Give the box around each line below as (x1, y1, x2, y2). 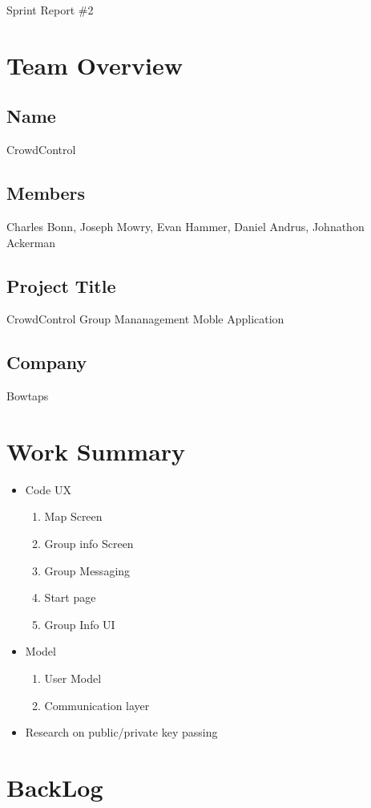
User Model (44, 670, 102, 687)
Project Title (6, 273, 116, 298)
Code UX (25, 481, 71, 497)
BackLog (6, 771, 103, 803)
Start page (44, 589, 96, 606)
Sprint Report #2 (6, 2, 94, 18)
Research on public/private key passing (25, 724, 218, 741)
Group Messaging (44, 562, 131, 579)
